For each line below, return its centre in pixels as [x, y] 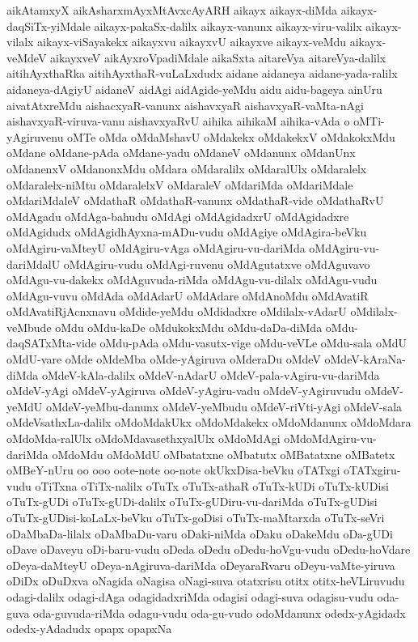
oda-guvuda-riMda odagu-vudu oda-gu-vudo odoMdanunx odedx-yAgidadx [220, 612]
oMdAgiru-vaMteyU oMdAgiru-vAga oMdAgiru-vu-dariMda [156, 247]
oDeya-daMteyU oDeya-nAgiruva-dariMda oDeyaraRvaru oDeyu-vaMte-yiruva [201, 565]
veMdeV [27, 57]
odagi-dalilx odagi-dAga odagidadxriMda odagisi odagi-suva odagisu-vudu [190, 596]
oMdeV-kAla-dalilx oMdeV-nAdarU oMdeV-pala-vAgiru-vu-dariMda [211, 374]
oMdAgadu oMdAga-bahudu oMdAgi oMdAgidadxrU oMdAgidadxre [178, 216]
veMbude [29, 327]
